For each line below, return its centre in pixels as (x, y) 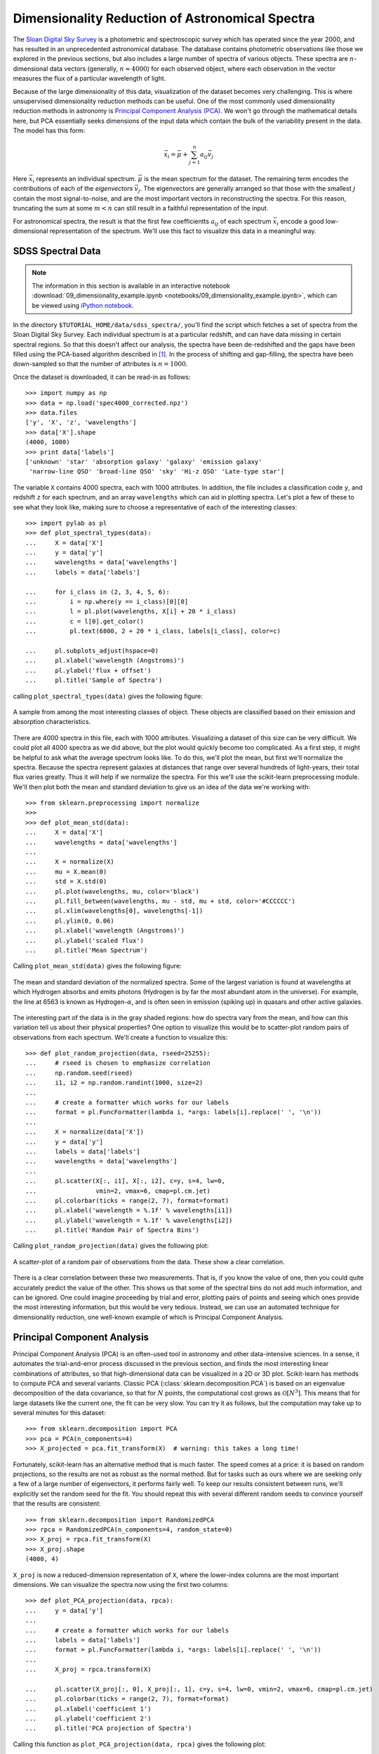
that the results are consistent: (57, 1504)
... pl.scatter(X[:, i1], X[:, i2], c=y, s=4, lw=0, (126, 1181)
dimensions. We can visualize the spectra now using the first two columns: (121, 1584)
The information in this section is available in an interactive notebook (131, 286)
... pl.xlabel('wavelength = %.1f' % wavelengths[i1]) (129, 1211)
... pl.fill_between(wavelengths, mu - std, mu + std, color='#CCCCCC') (161, 901)
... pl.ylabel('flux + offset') (88, 670)
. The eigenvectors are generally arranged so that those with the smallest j (248, 189)
